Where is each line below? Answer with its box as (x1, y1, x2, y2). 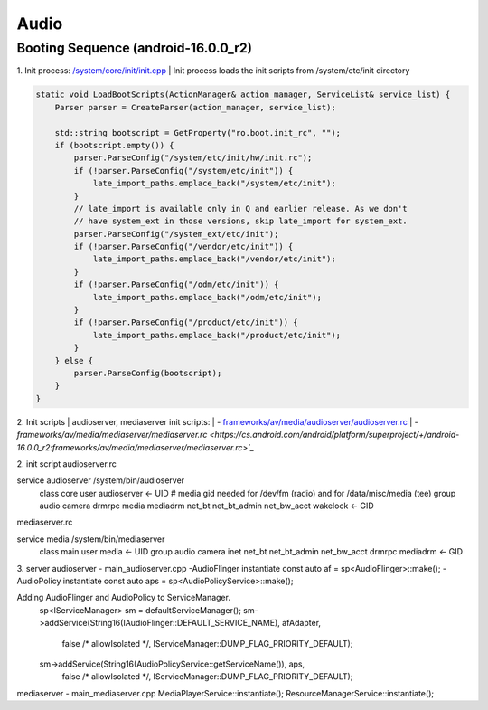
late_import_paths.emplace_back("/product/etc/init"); (92, 330, 342, 340)
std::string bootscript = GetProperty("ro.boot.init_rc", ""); (54, 128, 342, 137)
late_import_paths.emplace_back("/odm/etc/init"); (92, 292, 323, 302)
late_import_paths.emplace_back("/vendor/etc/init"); (92, 254, 336, 264)
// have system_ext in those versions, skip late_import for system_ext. (73, 216, 408, 226)
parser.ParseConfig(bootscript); (73, 367, 222, 378)
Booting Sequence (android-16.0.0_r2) (16, 40, 253, 56)
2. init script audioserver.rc (16, 458, 117, 469)
